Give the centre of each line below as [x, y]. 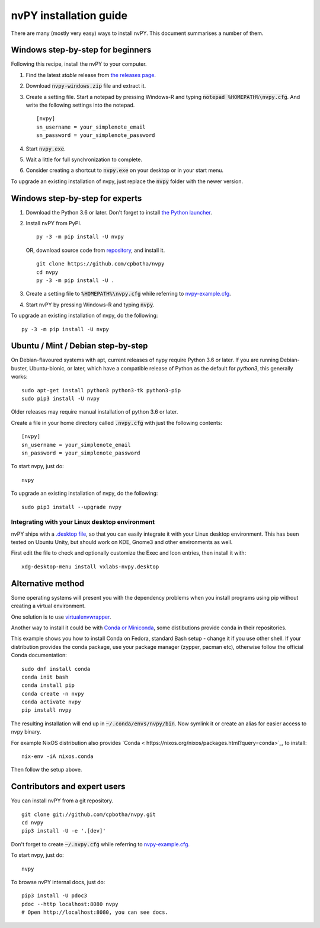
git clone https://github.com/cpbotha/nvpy [100, 264]
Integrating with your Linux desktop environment [83, 522]
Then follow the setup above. [47, 770]
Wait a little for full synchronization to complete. [84, 159]
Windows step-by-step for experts [76, 198]
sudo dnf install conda [56, 669]
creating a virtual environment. [48, 606]
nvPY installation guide [69, 15]
